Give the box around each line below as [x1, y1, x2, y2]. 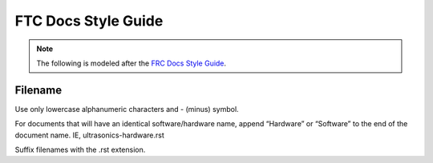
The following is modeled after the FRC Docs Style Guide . [36, 58, 227, 68]
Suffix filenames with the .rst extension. [14, 145, 146, 155]
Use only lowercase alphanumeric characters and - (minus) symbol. [14, 104, 240, 113]
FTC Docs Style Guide [14, 12, 164, 30]
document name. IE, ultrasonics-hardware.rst [14, 130, 164, 140]
